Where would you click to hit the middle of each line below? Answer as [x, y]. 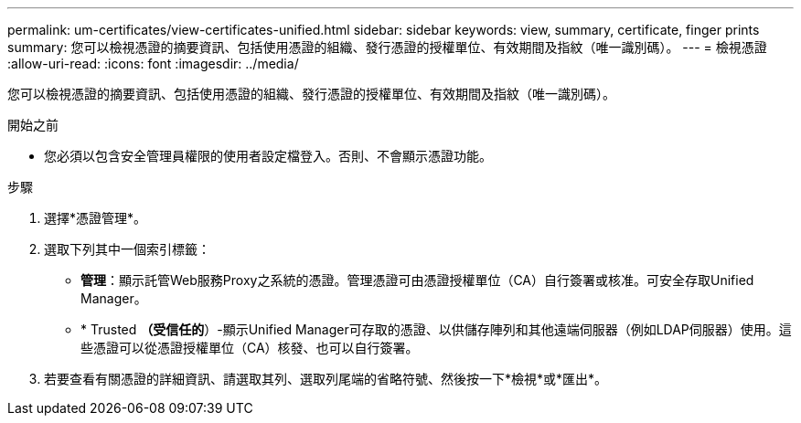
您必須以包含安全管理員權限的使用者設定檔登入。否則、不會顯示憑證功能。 [268, 156]
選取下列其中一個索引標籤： [127, 249]
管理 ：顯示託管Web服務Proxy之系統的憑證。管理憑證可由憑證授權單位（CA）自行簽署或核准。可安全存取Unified [417, 280]
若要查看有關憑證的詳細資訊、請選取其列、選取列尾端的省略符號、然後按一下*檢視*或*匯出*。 [326, 379]
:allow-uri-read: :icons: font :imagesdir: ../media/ [153, 63]
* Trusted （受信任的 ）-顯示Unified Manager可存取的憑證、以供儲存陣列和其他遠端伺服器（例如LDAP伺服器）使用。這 [436, 329]
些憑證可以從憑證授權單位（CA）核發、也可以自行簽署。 [250, 348]
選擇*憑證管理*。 [96, 218]
